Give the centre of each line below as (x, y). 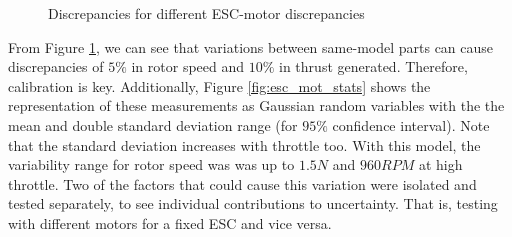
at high (440, 164)
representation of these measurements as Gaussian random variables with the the (256, 105)
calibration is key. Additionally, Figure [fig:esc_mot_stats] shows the (219, 85)
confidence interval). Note (411, 124)
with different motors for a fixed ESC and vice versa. (170, 222)
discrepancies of (56, 66)
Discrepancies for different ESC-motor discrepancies (206, 13)
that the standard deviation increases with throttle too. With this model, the (244, 144)
